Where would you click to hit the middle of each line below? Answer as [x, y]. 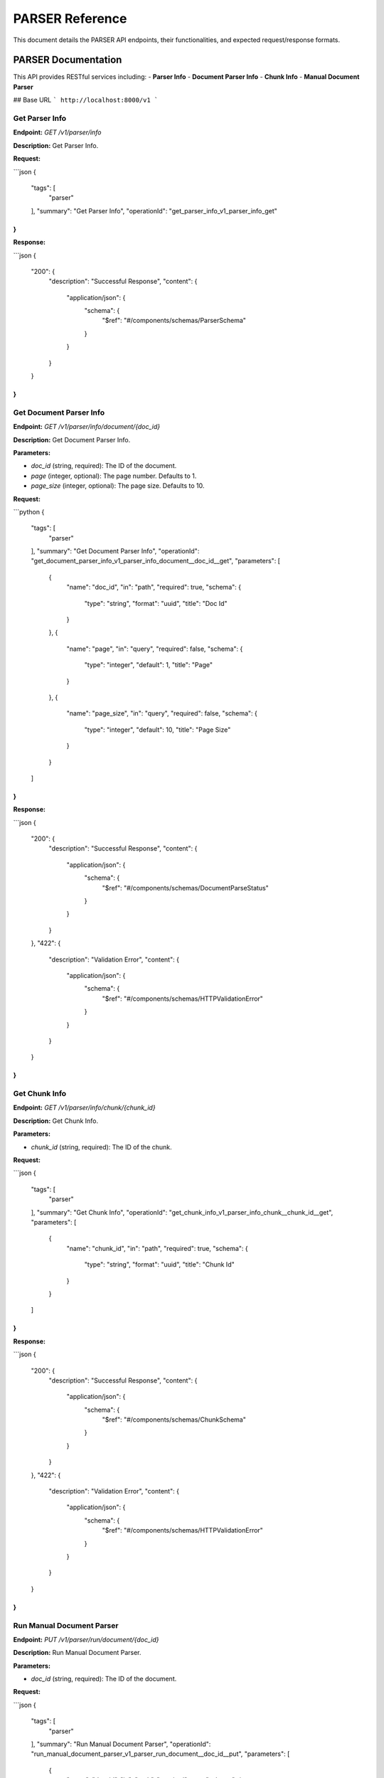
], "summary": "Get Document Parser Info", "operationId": [115, 551]
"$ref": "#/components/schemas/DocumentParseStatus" [186, 888]
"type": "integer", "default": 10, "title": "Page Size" [158, 730]
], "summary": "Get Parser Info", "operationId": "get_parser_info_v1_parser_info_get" [154, 211]
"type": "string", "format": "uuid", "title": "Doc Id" [156, 603]
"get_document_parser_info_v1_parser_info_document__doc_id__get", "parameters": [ [156, 561]
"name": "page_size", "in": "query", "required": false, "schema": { [162, 713]
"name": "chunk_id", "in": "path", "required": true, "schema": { [157, 1248]
